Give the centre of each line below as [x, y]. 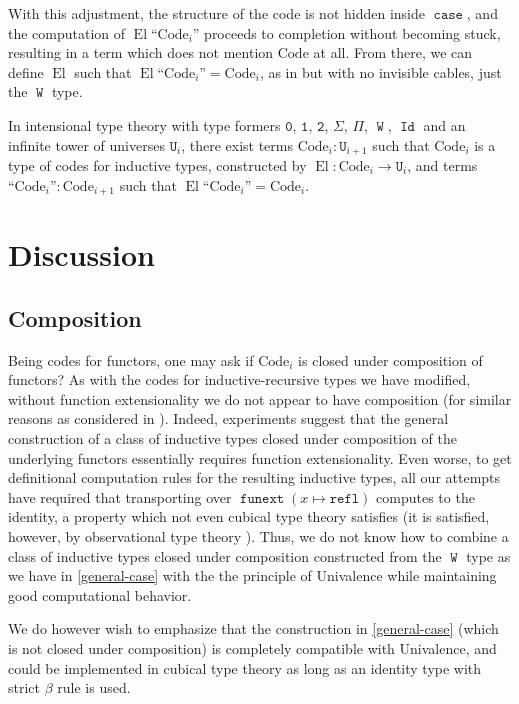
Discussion [81, 254]
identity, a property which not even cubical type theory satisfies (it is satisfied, [249, 516]
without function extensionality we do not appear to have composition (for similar [260, 398]
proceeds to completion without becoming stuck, [352, 32]
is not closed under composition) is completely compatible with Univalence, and [252, 647]
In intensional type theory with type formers [144, 124]
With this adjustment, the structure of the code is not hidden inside [216, 13]
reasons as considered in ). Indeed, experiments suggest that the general [228, 418]
